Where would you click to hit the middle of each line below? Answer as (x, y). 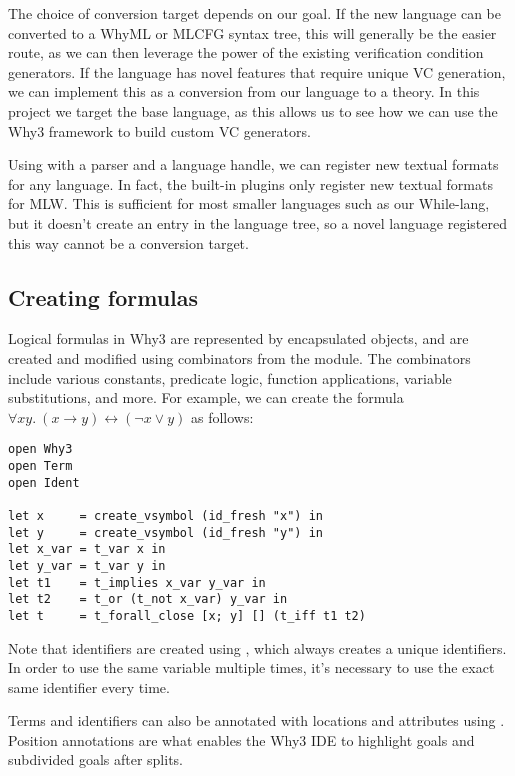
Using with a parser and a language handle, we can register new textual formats (253, 164)
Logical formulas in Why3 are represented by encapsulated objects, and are (238, 338)
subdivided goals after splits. (95, 759)
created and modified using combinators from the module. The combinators (239, 357)
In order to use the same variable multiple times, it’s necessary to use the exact (251, 667)
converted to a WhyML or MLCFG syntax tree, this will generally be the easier (252, 32)
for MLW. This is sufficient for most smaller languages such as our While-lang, (249, 203)
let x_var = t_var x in (87, 549)
